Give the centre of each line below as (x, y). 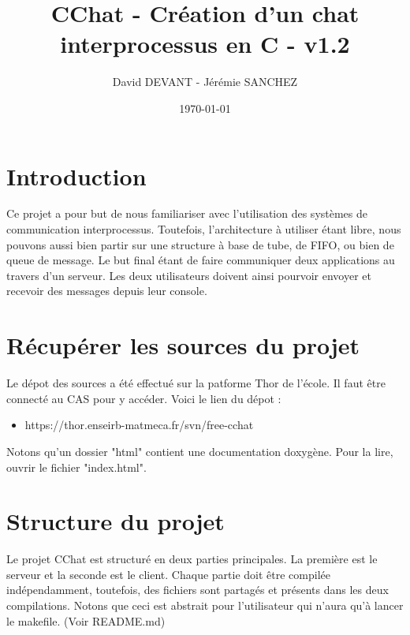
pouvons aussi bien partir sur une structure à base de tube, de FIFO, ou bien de (200, 244)
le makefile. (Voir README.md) (86, 620)
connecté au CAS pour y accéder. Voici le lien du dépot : (144, 398)
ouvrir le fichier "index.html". (76, 467)
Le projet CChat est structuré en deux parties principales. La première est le (192, 559)
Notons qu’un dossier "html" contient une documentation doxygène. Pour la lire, (200, 451)
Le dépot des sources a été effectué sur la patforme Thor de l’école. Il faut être (196, 383)
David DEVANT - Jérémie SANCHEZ (205, 82)
